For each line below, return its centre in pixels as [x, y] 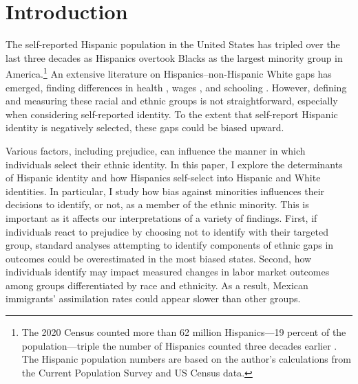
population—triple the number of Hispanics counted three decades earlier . [179, 345]
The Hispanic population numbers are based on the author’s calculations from [186, 359]
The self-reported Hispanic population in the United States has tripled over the [173, 44]
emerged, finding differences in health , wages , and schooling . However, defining [176, 87]
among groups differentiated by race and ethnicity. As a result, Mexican [157, 285]
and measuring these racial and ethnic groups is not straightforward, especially [172, 101]
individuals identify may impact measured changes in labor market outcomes [168, 272]
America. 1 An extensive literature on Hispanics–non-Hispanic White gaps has [169, 72]
